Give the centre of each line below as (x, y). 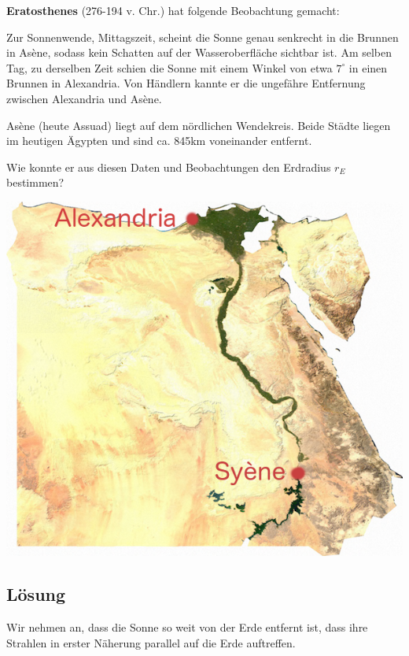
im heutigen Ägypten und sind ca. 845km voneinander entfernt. (159, 141)
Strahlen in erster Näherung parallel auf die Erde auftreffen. (151, 642)
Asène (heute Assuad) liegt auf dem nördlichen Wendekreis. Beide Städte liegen (199, 125)
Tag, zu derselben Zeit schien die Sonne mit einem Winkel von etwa (169, 67)
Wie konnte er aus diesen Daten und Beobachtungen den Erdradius (169, 167)
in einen (368, 67)
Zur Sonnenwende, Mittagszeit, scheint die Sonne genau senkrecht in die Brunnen (203, 37)
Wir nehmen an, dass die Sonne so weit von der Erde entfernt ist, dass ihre (187, 626)
